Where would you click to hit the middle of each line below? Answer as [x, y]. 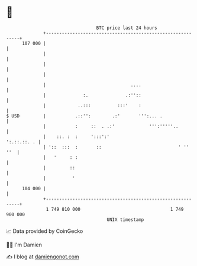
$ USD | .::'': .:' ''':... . [84, 116]
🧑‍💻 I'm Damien [24, 245]
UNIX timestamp [125, 219]
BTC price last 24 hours [127, 28]
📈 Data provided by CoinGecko [45, 231]
